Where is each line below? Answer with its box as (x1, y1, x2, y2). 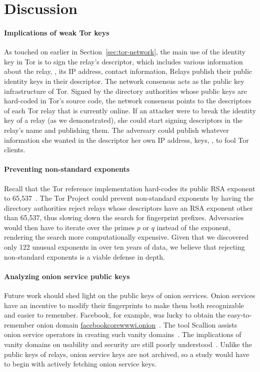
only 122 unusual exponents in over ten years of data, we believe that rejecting (4, 242, 245, 252)
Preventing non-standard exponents (4, 164, 130, 174)
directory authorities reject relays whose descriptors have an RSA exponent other (4, 202, 253, 213)
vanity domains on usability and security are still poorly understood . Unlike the (4, 339, 252, 350)
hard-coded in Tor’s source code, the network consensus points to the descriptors (4, 95, 251, 106)
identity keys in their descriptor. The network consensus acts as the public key (4, 75, 244, 86)
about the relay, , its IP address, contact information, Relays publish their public (4, 66, 252, 76)
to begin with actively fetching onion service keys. (4, 359, 157, 369)
